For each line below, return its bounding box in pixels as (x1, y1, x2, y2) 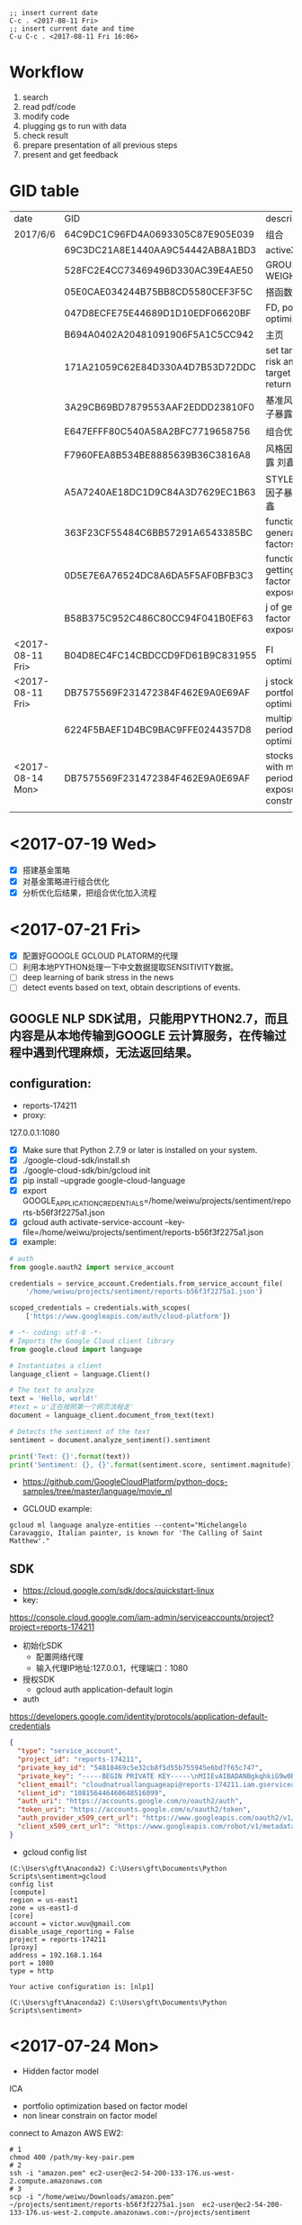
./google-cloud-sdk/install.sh (22, 1154, 130, 1166)
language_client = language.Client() (9, 1369, 151, 1378)
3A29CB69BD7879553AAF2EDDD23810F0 (64, 401, 254, 413)
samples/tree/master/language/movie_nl (22, 1486, 173, 1497)
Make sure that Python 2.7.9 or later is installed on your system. (22, 1144, 258, 1155)
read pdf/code (22, 101, 76, 112)
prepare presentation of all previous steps (22, 140, 178, 150)
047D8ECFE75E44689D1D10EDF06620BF (64, 306, 252, 319)
